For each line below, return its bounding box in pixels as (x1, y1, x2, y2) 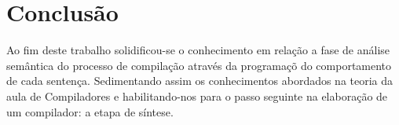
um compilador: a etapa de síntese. (6, 103, 174, 119)
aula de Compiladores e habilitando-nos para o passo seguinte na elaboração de (6, 87, 388, 104)
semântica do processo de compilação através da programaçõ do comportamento (6, 57, 392, 73)
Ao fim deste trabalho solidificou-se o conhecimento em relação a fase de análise (6, 42, 390, 58)
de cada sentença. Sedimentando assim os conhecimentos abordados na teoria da (6, 72, 394, 89)
